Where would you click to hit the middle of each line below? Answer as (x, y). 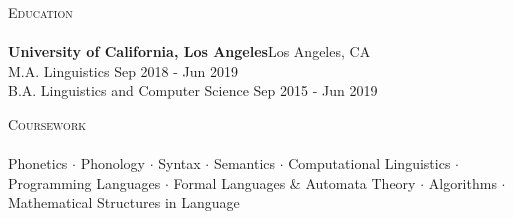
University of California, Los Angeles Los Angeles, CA (189, 51)
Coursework (47, 123)
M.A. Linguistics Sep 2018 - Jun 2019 (123, 70)
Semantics (244, 163)
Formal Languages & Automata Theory (294, 182)
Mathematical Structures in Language (124, 202)
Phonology (113, 163)
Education (40, 12)
